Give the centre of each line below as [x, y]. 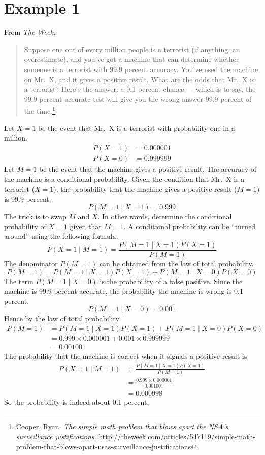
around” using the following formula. [61, 236]
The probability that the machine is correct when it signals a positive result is [126, 356]
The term [19, 281]
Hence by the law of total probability [62, 318]
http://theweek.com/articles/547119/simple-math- [177, 436]
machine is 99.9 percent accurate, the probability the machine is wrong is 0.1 [124, 291]
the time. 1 [40, 110]
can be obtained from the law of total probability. [176, 263]
